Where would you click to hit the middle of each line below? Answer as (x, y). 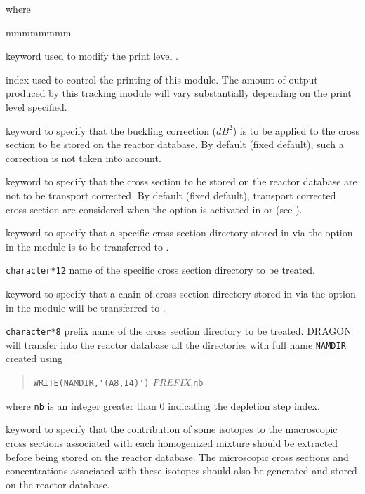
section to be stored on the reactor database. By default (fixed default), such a (175, 144)
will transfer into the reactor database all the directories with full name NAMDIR (176, 344)
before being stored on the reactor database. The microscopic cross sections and (177, 456)
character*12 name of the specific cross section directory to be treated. (160, 270)
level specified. (36, 106)
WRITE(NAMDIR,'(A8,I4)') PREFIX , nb (118, 382)
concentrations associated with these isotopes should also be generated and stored (181, 470)
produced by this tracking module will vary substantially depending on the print (179, 93)
